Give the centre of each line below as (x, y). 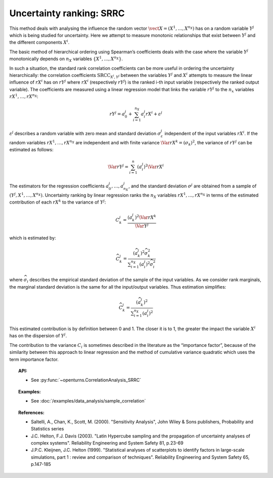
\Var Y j (142, 225)
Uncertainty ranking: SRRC (67, 13)
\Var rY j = (118, 166)
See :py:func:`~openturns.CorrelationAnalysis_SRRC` (86, 380)
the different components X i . (39, 42)
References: (32, 412)
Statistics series (48, 429)
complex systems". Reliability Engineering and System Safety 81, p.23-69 (107, 443)
